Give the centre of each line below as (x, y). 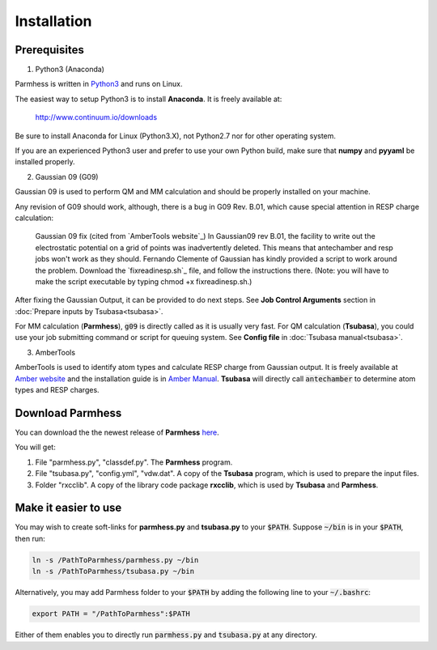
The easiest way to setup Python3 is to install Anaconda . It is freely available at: (148, 99)
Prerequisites (49, 50)
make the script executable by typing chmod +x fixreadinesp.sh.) (144, 281)
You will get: (35, 447)
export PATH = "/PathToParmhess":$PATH (111, 614)
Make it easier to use (68, 508)
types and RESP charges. (57, 390)
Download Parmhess (68, 413)
